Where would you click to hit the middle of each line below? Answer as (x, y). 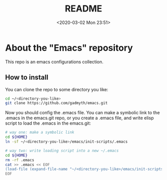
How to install (27, 78)
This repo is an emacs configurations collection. (54, 62)
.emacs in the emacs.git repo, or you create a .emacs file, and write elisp (80, 118)
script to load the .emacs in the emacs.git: (48, 123)
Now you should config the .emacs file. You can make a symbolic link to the (83, 113)
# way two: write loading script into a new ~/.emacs (62, 151)
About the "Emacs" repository (69, 48)
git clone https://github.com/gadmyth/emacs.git (56, 103)
